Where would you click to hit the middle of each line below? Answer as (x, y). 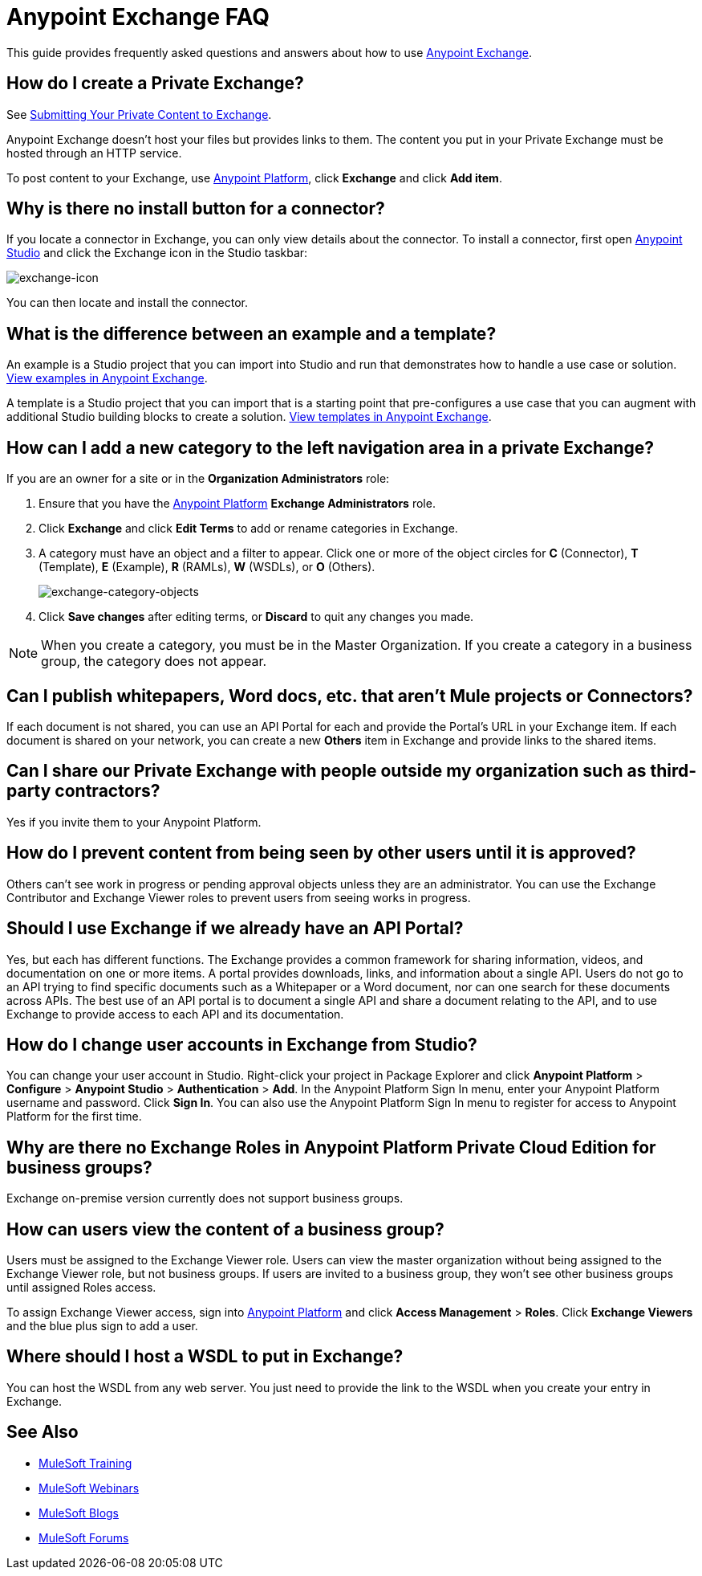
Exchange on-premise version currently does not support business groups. (205, 1198)
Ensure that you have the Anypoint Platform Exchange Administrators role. (237, 504)
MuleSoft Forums (84, 1537)
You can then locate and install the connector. (128, 303)
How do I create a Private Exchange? (155, 84)
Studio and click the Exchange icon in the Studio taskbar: (157, 253)
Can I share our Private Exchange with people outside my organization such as (327, 771)
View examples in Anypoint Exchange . (107, 378)
